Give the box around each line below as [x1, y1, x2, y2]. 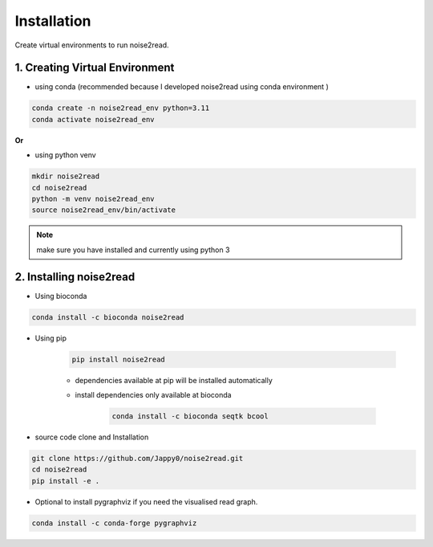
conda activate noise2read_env [31, 115, 156, 124]
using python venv [34, 150, 96, 160]
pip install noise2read [71, 354, 166, 364]
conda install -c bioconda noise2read [31, 312, 184, 321]
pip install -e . [31, 476, 100, 485]
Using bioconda [34, 291, 87, 300]
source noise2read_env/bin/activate [31, 206, 176, 214]
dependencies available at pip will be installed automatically [75, 375, 273, 385]
